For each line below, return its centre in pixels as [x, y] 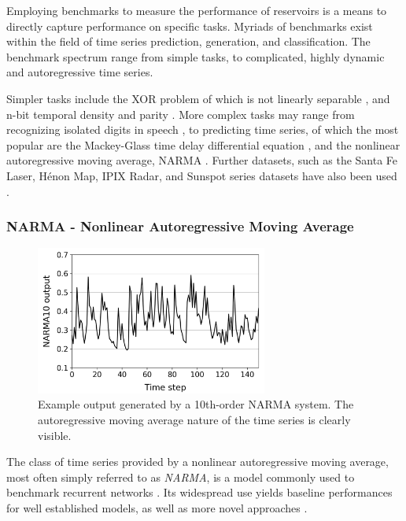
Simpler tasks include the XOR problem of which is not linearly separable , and [198, 98]
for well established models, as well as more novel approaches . [157, 508]
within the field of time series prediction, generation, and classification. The [188, 41]
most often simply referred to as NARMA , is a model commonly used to [181, 477]
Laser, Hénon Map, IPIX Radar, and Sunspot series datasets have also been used [202, 175]
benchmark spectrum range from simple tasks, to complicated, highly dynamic [196, 56]
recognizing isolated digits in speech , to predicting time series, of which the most [203, 129]
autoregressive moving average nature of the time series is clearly [194, 420]
